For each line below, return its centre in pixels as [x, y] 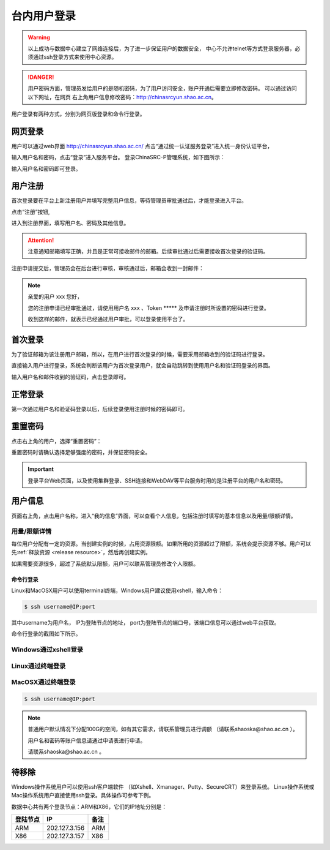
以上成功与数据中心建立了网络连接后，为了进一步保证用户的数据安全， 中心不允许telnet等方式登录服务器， [161, 48]
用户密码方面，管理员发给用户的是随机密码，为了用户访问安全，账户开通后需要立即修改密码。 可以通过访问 [162, 88]
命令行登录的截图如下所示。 [46, 634]
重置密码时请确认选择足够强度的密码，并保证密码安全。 [81, 452]
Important [41, 469]
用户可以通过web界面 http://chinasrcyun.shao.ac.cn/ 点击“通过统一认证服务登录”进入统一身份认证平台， [142, 146]
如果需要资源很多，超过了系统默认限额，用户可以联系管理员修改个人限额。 [105, 563]
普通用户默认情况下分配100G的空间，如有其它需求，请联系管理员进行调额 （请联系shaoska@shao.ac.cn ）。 [163, 729]
